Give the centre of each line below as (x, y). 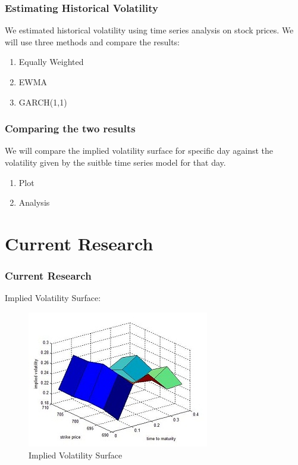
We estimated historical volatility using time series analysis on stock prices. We (149, 30)
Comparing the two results (70, 128)
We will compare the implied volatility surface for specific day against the (139, 151)
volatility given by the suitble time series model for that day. (115, 162)
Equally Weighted (51, 62)
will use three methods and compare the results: (92, 41)
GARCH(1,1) (43, 102)
